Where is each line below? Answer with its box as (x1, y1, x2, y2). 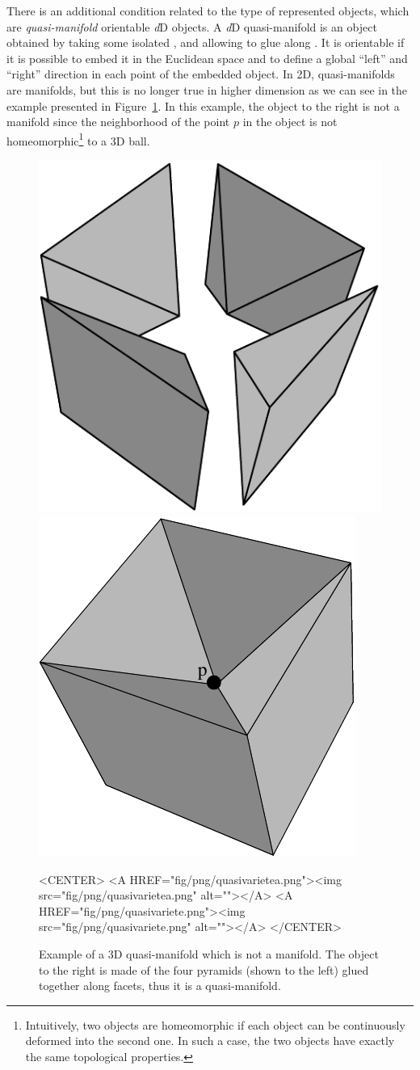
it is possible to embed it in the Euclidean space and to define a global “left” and (6, 49, 408, 66)
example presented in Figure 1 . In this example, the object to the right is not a (6, 97, 400, 114)
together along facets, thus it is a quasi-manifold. (39, 977, 281, 994)
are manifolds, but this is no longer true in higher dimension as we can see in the (6, 81, 408, 98)
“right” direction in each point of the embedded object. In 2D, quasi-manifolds (6, 65, 395, 82)
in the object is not (242, 113, 338, 130)
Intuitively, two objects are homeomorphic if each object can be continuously (25, 1016, 405, 1033)
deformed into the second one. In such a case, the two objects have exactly (25, 1032, 395, 1049)
